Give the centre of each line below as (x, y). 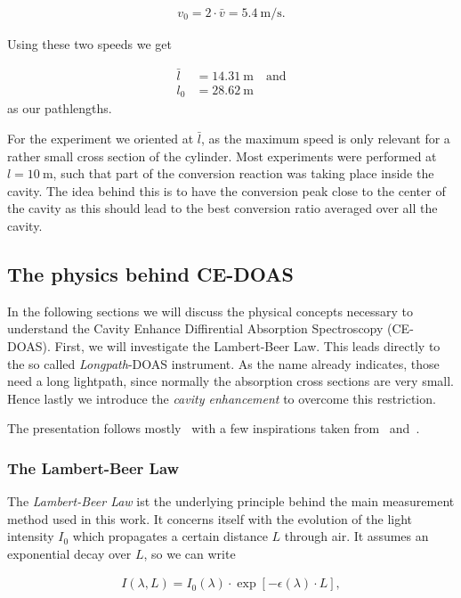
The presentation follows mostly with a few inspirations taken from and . (214, 428)
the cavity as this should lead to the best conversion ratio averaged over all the (222, 208)
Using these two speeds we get (89, 44)
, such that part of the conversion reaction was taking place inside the (243, 173)
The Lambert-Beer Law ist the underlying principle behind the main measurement (231, 501)
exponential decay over (69, 553)
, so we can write (190, 553)
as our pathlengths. (60, 108)
